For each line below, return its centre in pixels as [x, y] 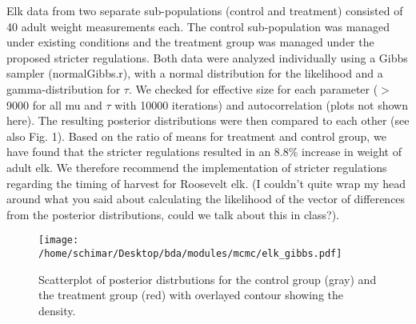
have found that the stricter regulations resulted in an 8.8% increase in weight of [204, 152]
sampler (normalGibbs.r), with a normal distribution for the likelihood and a [195, 73]
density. [57, 310]
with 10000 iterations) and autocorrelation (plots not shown [262, 104]
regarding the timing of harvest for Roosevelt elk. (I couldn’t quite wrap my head [206, 183]
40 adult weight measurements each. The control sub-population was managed [198, 26]
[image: [59, 240]
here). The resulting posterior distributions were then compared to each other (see [208, 120]
